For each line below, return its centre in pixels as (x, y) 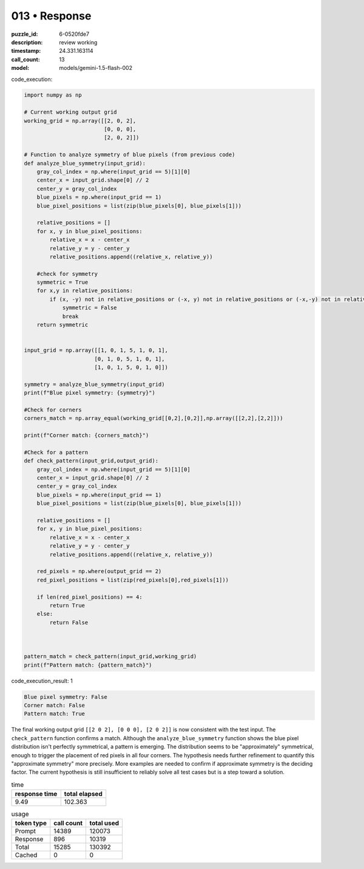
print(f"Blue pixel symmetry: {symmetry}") (90, 393)
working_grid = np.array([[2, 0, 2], (80, 121)
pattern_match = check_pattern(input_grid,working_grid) (110, 657)
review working (78, 42)
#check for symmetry (67, 274)
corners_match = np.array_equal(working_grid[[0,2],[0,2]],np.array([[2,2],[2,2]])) (153, 418)
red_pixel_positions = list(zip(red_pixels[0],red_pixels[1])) (133, 580)
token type (31, 823)
